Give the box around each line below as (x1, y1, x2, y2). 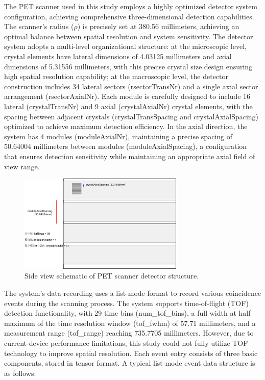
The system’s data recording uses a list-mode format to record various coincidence (4, 288, 261, 298)
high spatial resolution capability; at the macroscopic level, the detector (4, 71, 229, 82)
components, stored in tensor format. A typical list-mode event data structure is (4, 358, 255, 368)
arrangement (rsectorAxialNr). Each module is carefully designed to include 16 (4, 91, 251, 102)
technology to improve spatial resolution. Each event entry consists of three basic (4, 347, 258, 358)
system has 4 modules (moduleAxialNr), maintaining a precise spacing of (4, 131, 232, 141)
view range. (4, 161, 40, 171)
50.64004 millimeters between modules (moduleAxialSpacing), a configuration (4, 141, 247, 151)
